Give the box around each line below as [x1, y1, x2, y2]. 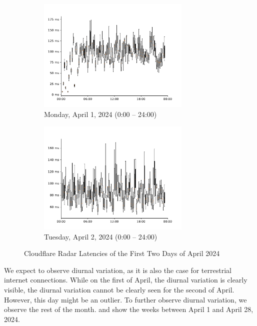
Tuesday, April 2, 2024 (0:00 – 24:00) [44, 231, 157, 241]
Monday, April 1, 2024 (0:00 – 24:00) [44, 108, 157, 119]
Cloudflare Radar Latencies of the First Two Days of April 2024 [24, 248, 220, 258]
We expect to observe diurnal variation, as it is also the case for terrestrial [4, 264, 231, 275]
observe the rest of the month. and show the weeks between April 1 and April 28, [4, 304, 253, 314]
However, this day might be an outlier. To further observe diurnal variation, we [4, 294, 247, 304]
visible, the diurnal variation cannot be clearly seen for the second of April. [4, 284, 234, 294]
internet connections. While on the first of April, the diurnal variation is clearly [4, 274, 247, 285]
